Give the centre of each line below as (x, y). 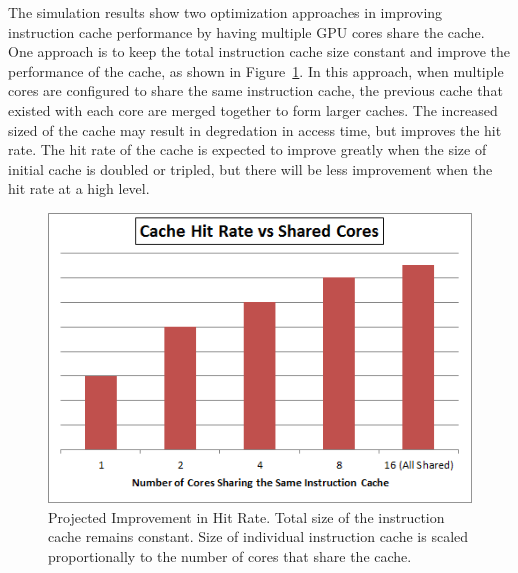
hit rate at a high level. (79, 188)
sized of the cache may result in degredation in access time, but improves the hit (255, 129)
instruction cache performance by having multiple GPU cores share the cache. (246, 31)
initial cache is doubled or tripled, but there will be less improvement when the (250, 168)
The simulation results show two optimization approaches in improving (225, 12)
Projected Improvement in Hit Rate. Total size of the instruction (246, 516)
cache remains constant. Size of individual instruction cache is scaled (258, 536)
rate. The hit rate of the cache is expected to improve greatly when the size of (247, 149)
